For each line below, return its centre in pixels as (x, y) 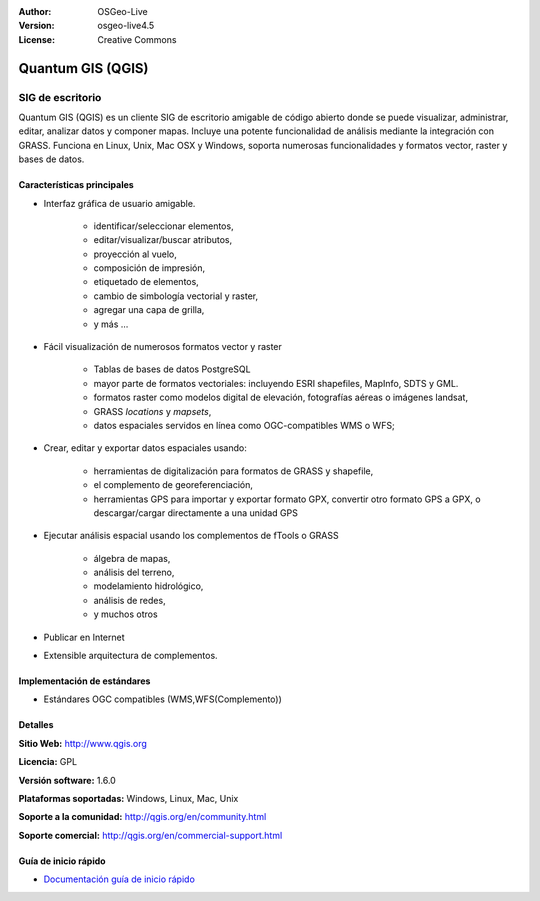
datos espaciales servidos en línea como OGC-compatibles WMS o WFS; (244, 425)
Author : (35, 11)
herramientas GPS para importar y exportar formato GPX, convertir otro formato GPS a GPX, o (287, 499)
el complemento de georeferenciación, (173, 485)
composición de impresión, (149, 268)
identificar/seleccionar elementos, (163, 226)
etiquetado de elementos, (146, 282)
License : (36, 39)
